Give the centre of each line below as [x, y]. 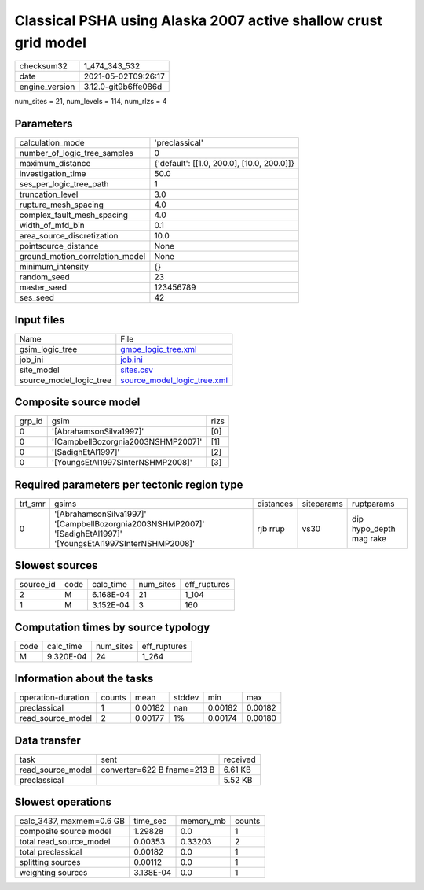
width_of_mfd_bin [52, 226]
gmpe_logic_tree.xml [159, 349]
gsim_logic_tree [48, 349]
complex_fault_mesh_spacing [74, 215]
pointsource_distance [59, 246]
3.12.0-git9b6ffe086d [123, 87]
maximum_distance [55, 164]
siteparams [322, 504]
